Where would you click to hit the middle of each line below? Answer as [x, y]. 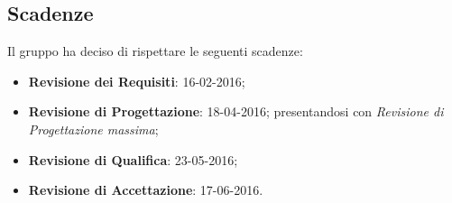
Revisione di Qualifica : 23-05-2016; [133, 159]
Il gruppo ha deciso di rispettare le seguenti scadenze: [155, 51]
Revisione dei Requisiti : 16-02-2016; [137, 81]
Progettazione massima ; [93, 129]
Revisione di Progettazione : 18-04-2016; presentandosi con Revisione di [236, 111]
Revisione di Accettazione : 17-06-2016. [146, 190]
